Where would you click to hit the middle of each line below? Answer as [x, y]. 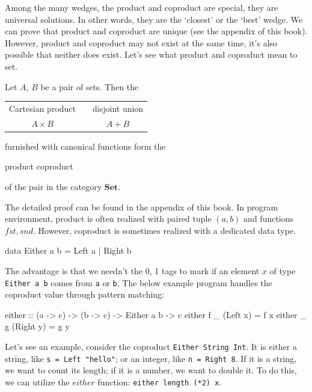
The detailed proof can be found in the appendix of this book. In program [142, 207]
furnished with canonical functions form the [85, 146]
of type [283, 271]
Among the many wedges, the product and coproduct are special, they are [142, 7]
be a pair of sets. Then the [90, 86]
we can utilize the [37, 381]
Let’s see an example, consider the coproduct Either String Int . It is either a [151, 347]
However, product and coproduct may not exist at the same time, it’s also [141, 42]
